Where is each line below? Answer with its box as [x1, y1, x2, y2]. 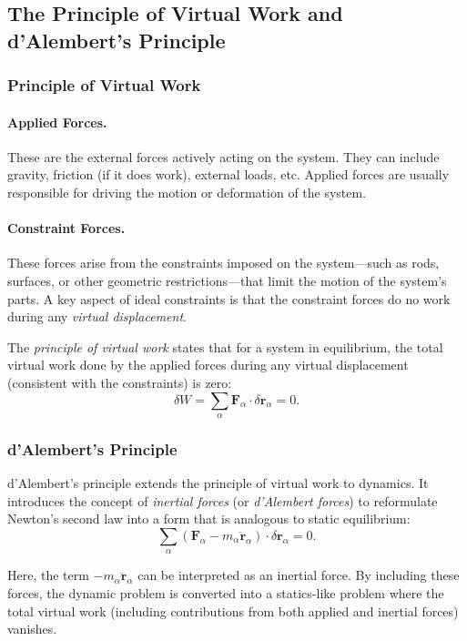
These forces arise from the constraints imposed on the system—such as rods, [7, 253, 440, 272]
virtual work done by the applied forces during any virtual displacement [7, 355, 409, 374]
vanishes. [7, 619, 57, 638]
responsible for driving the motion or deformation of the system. [7, 183, 367, 201]
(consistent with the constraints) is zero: [7, 372, 232, 392]
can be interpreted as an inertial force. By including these [137, 565, 460, 585]
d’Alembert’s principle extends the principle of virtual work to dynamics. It [7, 473, 429, 493]
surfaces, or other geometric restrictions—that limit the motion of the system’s [7, 270, 447, 290]
